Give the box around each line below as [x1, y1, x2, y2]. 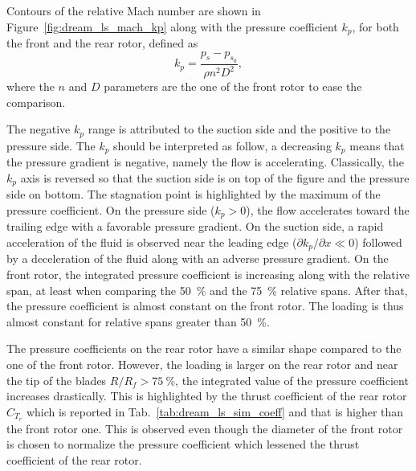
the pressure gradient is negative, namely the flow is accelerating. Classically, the [6, 154, 404, 170]
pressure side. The [6, 137, 96, 154]
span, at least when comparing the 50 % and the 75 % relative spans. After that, [6, 281, 408, 298]
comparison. [6, 93, 66, 110]
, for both [352, 18, 399, 35]
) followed [354, 234, 402, 250]
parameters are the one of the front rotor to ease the [104, 78, 362, 95]
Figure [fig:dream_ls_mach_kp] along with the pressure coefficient [6, 18, 338, 35]
